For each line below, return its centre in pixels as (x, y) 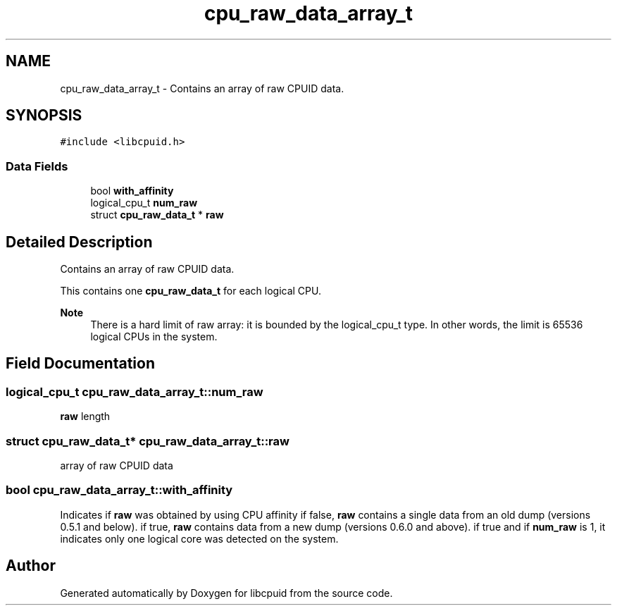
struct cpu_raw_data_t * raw (157, 215)
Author (31, 566)
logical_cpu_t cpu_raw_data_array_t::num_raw (135, 391)
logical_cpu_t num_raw (144, 203)
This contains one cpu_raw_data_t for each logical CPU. (191, 291)
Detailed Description (79, 242)
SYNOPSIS (44, 116)
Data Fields (37, 166)
